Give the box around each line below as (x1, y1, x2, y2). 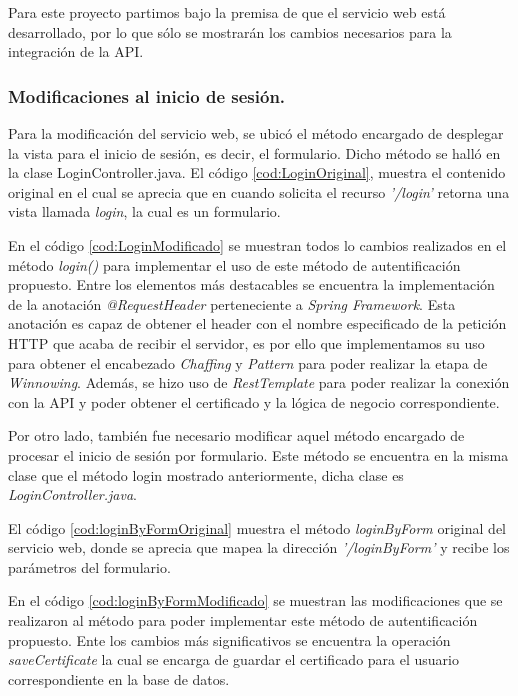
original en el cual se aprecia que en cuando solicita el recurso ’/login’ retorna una (8, 181, 510, 202)
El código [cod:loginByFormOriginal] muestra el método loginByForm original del (8, 517, 506, 538)
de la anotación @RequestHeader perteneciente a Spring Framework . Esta (8, 293, 456, 314)
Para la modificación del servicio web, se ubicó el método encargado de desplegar (8, 123, 504, 143)
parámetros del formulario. (8, 556, 171, 577)
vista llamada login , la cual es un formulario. (8, 201, 281, 222)
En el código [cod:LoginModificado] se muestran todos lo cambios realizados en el (8, 234, 507, 255)
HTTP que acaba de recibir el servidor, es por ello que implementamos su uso (8, 332, 485, 353)
